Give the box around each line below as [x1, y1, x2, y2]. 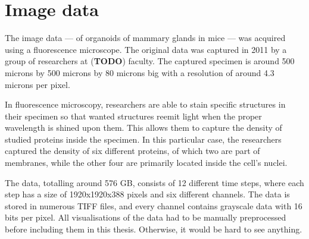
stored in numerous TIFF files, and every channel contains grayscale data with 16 [5, 199, 302, 212]
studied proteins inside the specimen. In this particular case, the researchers [5, 133, 282, 145]
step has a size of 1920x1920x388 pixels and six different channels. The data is [5, 188, 290, 200]
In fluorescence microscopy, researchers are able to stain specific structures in [5, 98, 286, 111]
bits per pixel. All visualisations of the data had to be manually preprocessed [5, 211, 286, 224]
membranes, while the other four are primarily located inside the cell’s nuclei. [5, 156, 288, 169]
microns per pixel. [5, 78, 70, 90]
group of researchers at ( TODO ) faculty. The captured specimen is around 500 [5, 55, 295, 67]
